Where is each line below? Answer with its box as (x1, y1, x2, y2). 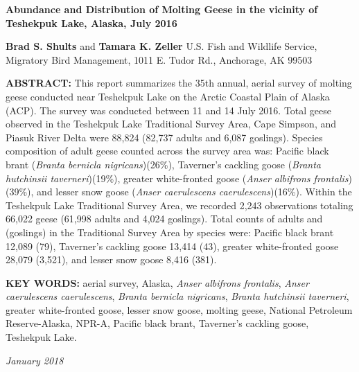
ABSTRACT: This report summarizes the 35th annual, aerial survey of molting (6, 76, 352, 90)
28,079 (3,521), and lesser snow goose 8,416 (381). (6, 252, 217, 267)
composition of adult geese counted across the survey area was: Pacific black (6, 143, 329, 158)
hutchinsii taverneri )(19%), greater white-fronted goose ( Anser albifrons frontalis (6, 170, 349, 185)
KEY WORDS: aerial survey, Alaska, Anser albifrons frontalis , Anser (6, 275, 309, 290)
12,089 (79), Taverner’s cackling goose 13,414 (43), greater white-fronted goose (6, 238, 339, 253)
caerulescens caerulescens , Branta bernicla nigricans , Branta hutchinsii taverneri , (6, 289, 349, 303)
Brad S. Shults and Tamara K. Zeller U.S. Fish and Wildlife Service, (6, 39, 317, 53)
